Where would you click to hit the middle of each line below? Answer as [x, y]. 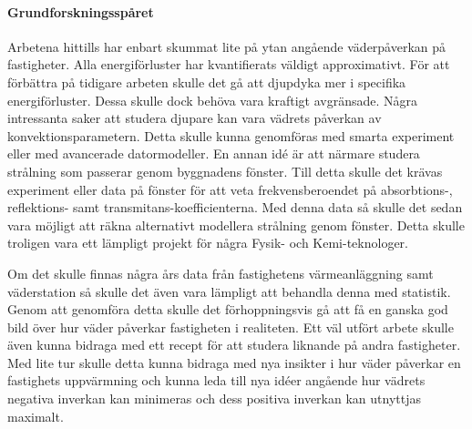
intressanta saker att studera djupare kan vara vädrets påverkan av [195, 118]
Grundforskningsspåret [81, 11]
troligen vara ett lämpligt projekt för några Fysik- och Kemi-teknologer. [208, 243]
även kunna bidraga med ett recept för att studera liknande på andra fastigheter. [234, 345]
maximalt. [36, 416]
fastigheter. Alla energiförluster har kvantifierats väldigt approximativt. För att [229, 64]
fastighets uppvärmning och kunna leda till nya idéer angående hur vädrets [216, 380]
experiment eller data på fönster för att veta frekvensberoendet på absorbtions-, [230, 189]
